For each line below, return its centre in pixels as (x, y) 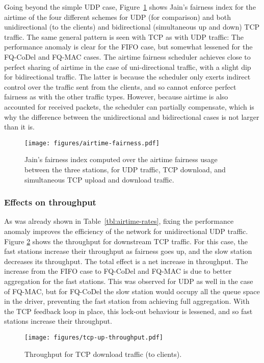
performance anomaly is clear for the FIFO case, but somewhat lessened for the (128, 47)
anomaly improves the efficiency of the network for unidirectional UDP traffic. (126, 231)
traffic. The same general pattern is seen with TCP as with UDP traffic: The (124, 36)
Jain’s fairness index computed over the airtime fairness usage (121, 159)
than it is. (19, 127)
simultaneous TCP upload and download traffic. (99, 179)
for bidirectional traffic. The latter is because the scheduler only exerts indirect (127, 77)
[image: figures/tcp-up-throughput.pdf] (94, 337)
